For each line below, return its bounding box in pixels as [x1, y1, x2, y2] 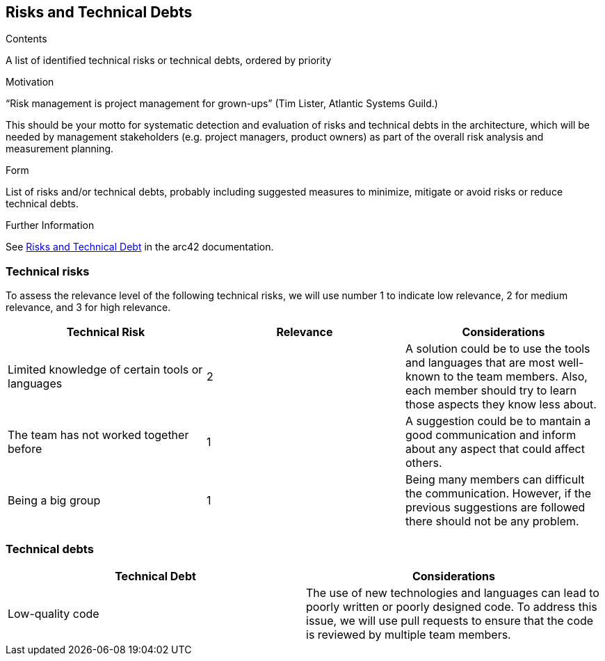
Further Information [6, 219, 95, 232]
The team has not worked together [8, 428, 189, 443]
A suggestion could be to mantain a [405, 414, 591, 429]
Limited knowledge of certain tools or [8, 363, 203, 377]
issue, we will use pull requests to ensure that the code [306, 613, 594, 628]
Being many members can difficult [405, 472, 585, 487]
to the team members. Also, [443, 369, 588, 384]
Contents [6, 33, 47, 45]
